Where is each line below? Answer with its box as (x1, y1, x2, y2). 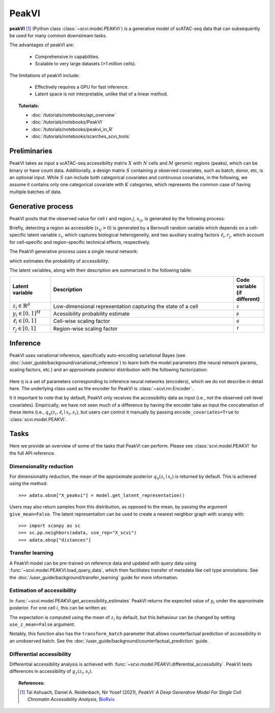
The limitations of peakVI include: (9, 72, 80, 79)
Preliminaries (9, 147, 53, 156)
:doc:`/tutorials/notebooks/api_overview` (31, 112, 117, 118)
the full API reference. (9, 450, 56, 456)
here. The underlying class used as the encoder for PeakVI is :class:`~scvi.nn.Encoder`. (9, 385, 194, 391)
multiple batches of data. (9, 189, 62, 195)
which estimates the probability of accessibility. (9, 258, 109, 264)
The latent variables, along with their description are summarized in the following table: (9, 267, 192, 273)
